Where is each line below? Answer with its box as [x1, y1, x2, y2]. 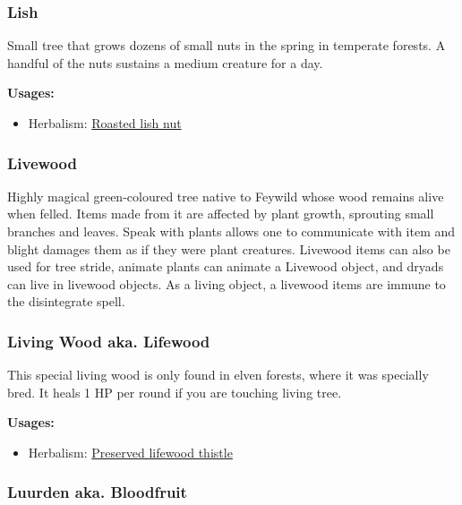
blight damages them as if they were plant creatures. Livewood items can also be [7, 239, 450, 258]
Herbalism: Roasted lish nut [28, 114, 182, 132]
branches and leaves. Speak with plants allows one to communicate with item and [7, 222, 456, 240]
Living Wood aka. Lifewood [7, 330, 210, 352]
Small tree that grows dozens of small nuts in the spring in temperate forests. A [7, 36, 446, 55]
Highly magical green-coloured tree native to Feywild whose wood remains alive [7, 186, 444, 205]
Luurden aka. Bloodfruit [7, 481, 187, 503]
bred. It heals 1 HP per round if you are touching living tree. [7, 382, 342, 401]
